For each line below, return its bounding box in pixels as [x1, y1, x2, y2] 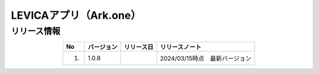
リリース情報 [11, 26, 61, 36]
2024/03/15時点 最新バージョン [159, 55, 252, 63]
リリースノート [159, 43, 201, 51]
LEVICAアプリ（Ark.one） [11, 9, 142, 22]
